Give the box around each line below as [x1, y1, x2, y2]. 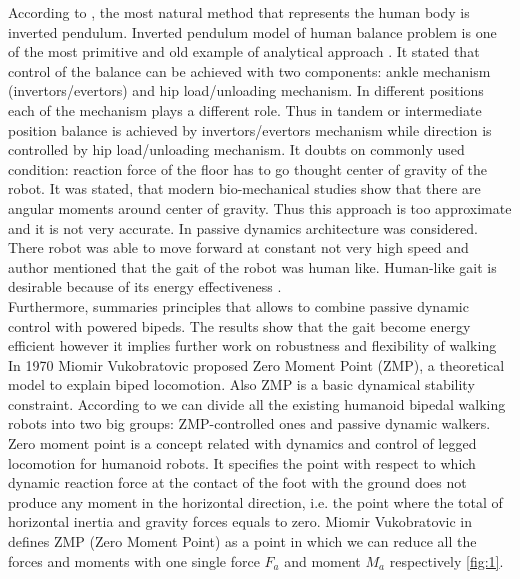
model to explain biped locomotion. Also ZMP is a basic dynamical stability [8, 374, 475, 395]
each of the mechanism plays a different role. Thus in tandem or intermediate [8, 99, 482, 120]
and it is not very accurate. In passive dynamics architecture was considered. [8, 217, 479, 238]
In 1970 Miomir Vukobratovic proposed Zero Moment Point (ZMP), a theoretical [8, 354, 505, 375]
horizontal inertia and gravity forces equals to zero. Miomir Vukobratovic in [8, 511, 473, 532]
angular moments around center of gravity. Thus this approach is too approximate [8, 197, 512, 218]
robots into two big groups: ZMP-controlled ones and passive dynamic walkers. [8, 413, 491, 434]
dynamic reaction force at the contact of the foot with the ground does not [8, 472, 467, 493]
